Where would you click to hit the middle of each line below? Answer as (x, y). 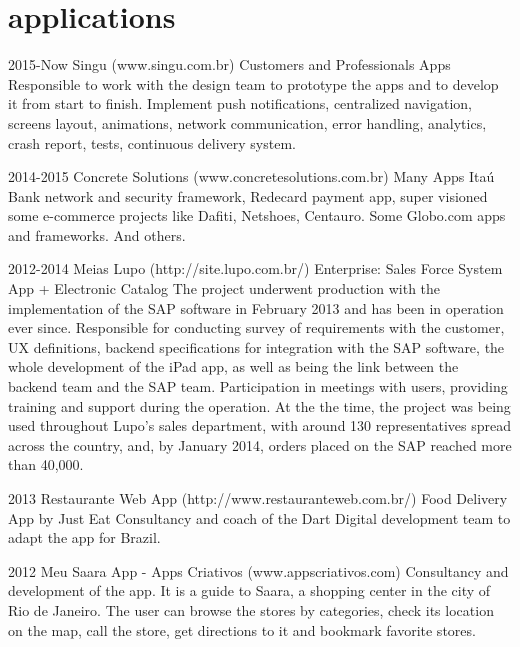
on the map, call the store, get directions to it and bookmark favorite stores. (242, 629)
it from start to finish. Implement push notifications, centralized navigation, (240, 103)
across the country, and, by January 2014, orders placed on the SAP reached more (260, 444)
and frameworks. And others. (97, 234)
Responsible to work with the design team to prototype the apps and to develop (253, 83)
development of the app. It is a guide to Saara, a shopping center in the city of (249, 590)
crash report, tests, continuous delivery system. (152, 142)
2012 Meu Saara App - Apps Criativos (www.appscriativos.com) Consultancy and (258, 570)
